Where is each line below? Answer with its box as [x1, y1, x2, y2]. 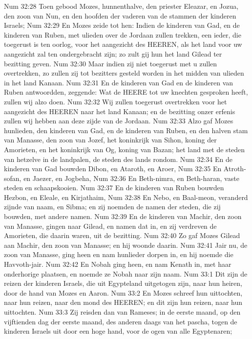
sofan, [4, 173, 21, 183]
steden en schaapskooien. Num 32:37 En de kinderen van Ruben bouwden [4, 182, 224, 193]
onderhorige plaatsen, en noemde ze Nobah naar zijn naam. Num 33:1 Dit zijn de [4, 268, 248, 279]
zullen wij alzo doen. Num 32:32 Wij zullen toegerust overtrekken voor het [4, 96, 227, 106]
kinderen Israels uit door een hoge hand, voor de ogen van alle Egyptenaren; [4, 326, 232, 336]
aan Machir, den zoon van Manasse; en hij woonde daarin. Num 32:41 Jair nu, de [4, 239, 248, 250]
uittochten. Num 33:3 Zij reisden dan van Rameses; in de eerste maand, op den [4, 307, 241, 317]
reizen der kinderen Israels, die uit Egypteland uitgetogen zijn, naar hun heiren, [4, 278, 242, 288]
